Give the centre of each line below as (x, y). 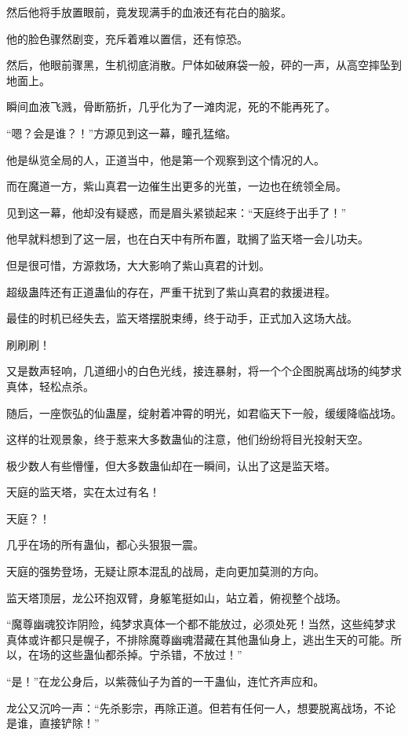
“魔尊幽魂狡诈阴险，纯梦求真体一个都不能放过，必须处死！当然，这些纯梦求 (201, 624)
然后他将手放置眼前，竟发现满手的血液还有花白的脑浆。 (149, 12)
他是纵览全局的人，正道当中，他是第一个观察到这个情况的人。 (166, 159)
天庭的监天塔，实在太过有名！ (83, 492)
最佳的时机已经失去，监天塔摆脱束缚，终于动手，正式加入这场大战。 (182, 318)
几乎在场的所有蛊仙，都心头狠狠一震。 (105, 545)
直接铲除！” (69, 723)
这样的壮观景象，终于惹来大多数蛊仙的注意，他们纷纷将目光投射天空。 (188, 439)
